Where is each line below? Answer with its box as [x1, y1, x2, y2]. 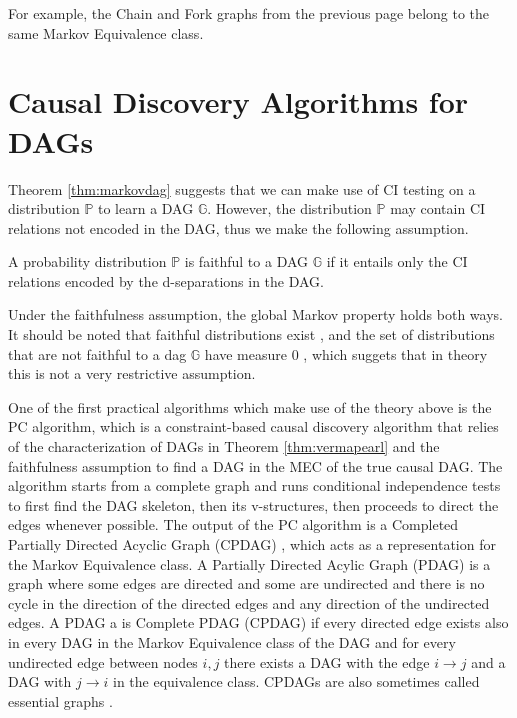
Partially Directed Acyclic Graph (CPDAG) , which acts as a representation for [8, 534, 496, 554]
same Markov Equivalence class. [8, 22, 204, 43]
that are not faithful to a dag [8, 343, 187, 364]
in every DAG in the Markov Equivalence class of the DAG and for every [8, 631, 456, 652]
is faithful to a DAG [184, 251, 309, 272]
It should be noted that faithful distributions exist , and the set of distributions [8, 324, 495, 345]
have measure [204, 343, 288, 364]
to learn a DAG [97, 198, 194, 219]
